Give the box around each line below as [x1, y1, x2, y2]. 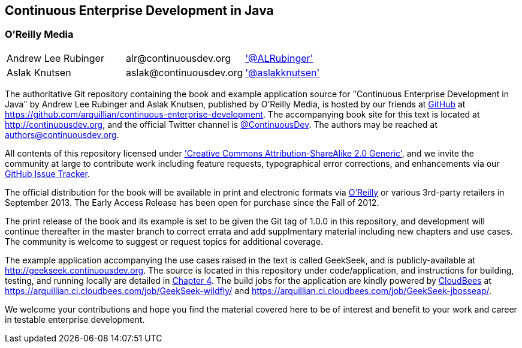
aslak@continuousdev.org [126, 66, 243, 79]
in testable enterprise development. [5, 314, 145, 325]
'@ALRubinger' [245, 52, 313, 64]
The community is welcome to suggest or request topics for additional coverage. [5, 236, 324, 247]
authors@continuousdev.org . [5, 129, 119, 140]
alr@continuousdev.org [126, 52, 231, 64]
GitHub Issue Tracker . [5, 168, 90, 179]
